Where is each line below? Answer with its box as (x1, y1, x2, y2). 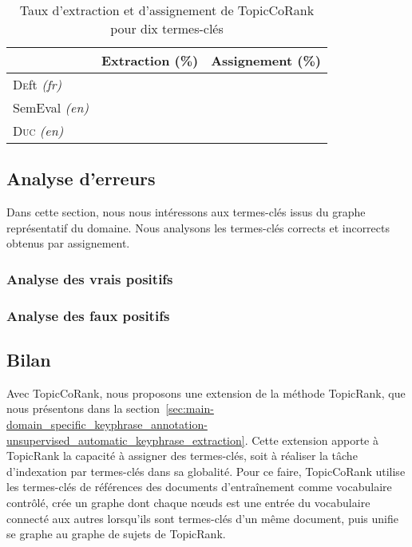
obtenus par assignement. (6, 235, 130, 252)
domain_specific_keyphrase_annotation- (6, 416, 208, 433)
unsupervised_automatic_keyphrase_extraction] (6, 431, 245, 448)
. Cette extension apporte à (244, 431, 378, 448)
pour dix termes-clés (110, 19, 224, 38)
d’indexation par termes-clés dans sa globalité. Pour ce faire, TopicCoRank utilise (6, 462, 406, 479)
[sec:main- (165, 400, 214, 417)
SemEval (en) (13, 98, 89, 117)
